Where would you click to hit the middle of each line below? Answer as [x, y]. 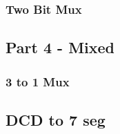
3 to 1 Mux [38, 81]
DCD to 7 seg [56, 119]
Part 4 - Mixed [60, 47]
